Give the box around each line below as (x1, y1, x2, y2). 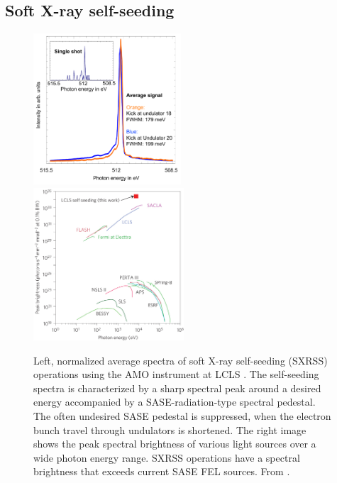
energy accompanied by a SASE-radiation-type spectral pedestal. (33, 394, 316, 409)
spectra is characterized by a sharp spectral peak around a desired (33, 380, 321, 395)
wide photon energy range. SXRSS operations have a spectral (33, 450, 300, 465)
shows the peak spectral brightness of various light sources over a (33, 436, 316, 451)
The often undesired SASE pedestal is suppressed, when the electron (33, 408, 331, 423)
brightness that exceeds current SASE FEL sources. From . (33, 464, 290, 479)
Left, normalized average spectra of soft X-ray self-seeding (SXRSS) (33, 352, 328, 367)
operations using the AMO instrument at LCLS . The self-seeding (33, 367, 319, 382)
